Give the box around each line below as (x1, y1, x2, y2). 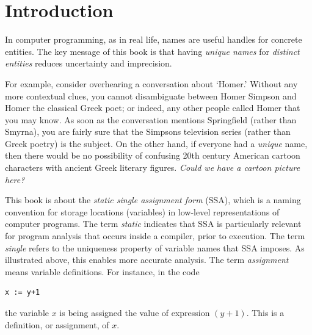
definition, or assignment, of (5, 318, 109, 331)
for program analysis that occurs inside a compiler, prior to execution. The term (5, 229, 305, 242)
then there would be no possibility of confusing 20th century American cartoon (5, 149, 300, 162)
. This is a (246, 306, 285, 319)
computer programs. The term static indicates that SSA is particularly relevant (5, 217, 302, 230)
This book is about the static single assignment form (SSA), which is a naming (5, 193, 301, 206)
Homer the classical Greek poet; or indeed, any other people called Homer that (5, 101, 300, 114)
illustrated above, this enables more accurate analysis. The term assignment (5, 253, 289, 266)
